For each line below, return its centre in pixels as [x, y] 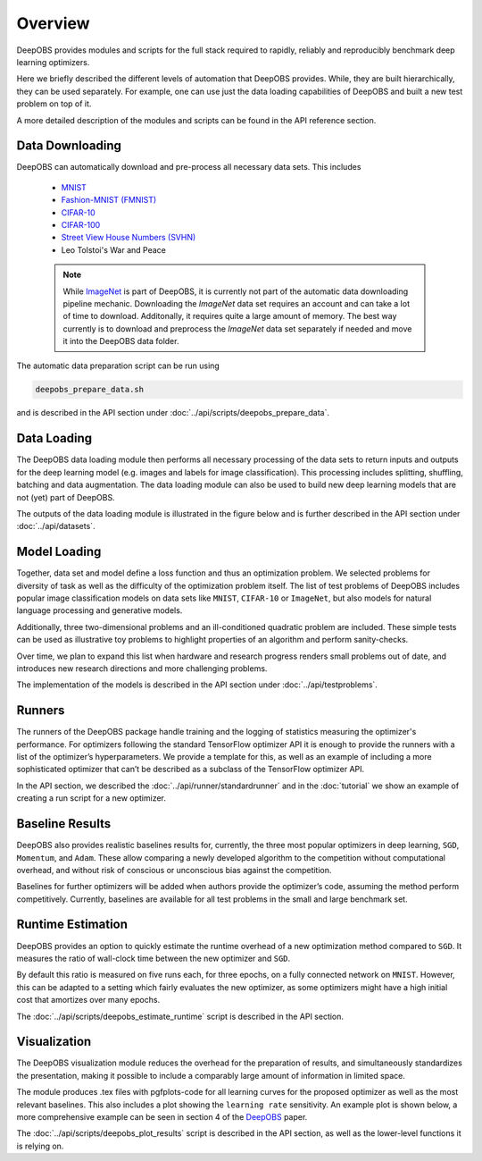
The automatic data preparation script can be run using [118, 366]
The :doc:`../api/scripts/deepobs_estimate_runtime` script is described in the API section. [180, 1016]
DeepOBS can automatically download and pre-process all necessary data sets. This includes [189, 167]
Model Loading [59, 552]
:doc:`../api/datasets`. [56, 526]
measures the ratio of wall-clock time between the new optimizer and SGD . [154, 958]
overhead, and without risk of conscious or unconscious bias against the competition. [174, 870]
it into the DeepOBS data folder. [121, 341]
